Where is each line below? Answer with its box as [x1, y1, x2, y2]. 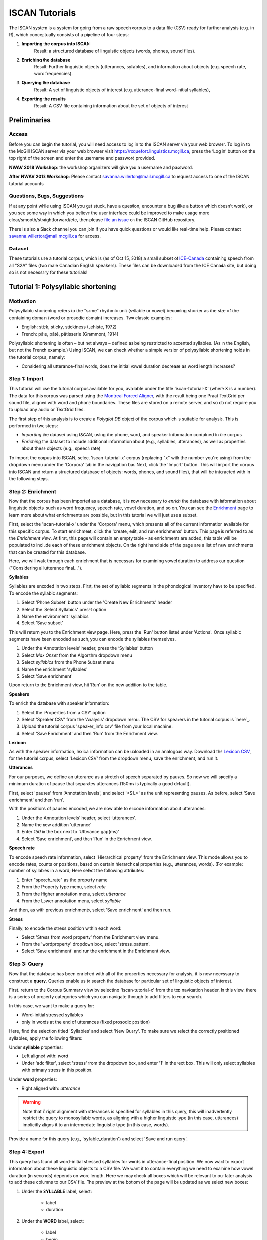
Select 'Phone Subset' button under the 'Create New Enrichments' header [21, 599, 173, 605]
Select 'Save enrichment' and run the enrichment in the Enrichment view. [21, 948, 170, 954]
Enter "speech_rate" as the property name [21, 877, 108, 883]
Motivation [9, 298, 36, 305]
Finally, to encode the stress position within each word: [9, 925, 122, 931]
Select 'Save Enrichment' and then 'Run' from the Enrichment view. [21, 730, 158, 736]
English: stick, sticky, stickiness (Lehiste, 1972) [21, 324, 117, 330]
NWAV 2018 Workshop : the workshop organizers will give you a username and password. [9, 164, 193, 170]
